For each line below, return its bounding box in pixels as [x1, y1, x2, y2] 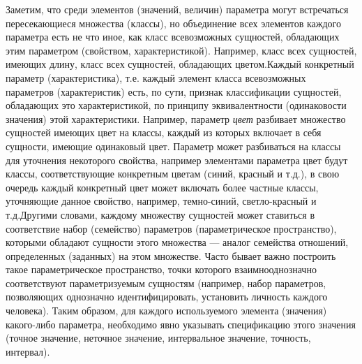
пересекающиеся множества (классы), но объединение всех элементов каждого [6, 15, 341, 30]
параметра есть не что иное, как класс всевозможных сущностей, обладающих [6, 29, 340, 44]
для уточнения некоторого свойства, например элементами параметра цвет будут [6, 152, 348, 167]
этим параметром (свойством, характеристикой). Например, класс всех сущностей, [6, 43, 357, 57]
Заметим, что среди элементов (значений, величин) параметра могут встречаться [6, 2, 349, 16]
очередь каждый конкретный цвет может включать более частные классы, [6, 180, 319, 194]
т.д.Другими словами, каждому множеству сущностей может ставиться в [6, 207, 315, 221]
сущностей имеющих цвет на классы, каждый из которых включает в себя [6, 125, 322, 140]
